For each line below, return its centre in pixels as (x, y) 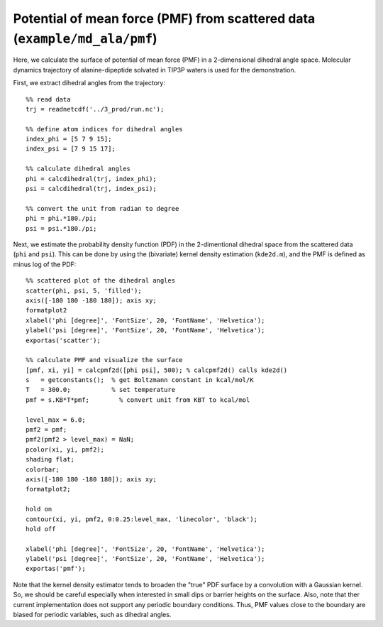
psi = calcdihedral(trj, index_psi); (91, 189)
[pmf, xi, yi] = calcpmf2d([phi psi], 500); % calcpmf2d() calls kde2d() (157, 370)
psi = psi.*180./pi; (61, 228)
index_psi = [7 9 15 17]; (71, 149)
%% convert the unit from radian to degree (102, 208)
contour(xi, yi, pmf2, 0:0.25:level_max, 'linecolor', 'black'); (142, 519)
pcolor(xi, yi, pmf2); (65, 449)
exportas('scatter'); (63, 340)
